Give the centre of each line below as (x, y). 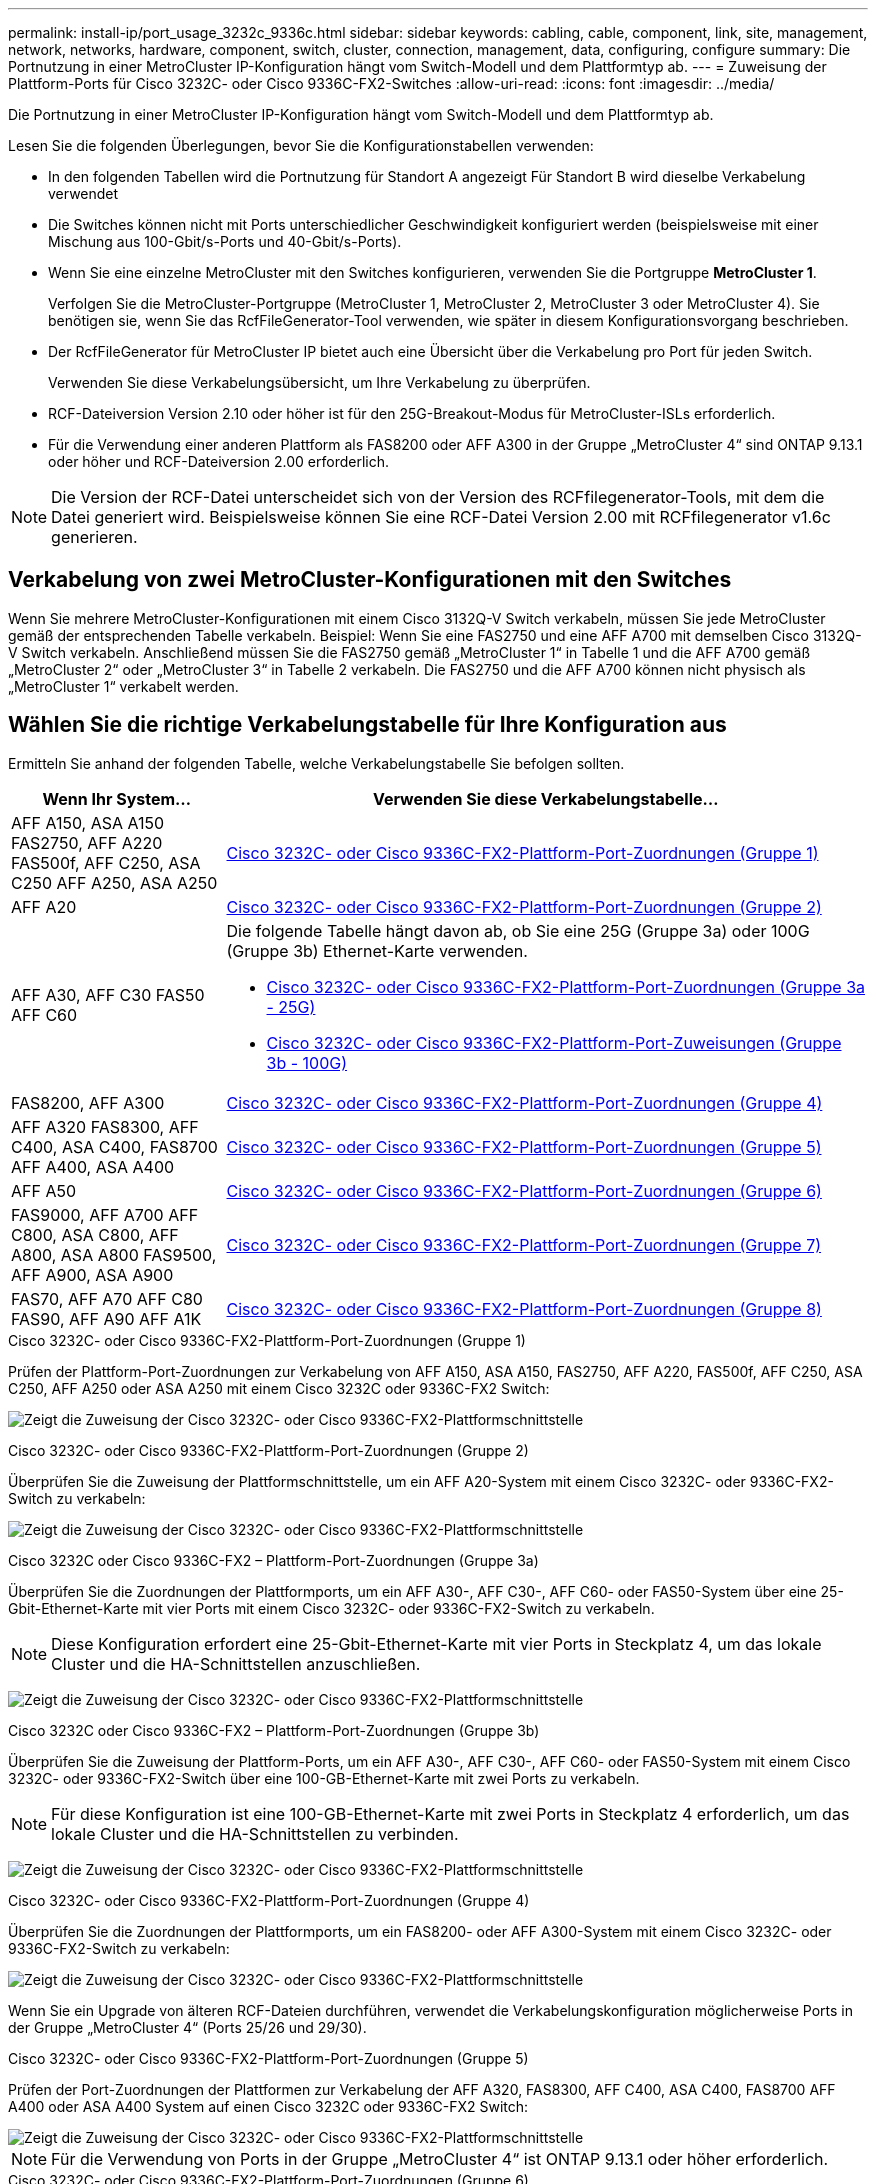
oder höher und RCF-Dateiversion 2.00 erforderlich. (219, 461)
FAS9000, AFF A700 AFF (105, 1214)
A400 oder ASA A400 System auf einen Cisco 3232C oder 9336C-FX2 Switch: (268, 2106)
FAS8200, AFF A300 (88, 1102)
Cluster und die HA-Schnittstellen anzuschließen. (236, 1663)
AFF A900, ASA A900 (92, 1274)
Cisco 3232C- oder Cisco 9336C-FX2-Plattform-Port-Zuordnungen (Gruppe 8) (524, 1308)
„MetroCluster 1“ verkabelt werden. (123, 686)
